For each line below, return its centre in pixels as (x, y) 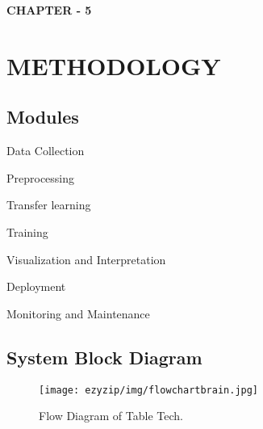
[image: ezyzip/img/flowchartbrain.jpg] (149, 390)
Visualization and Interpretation (86, 259)
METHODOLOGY (114, 65)
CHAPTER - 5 (49, 10)
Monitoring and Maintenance (78, 313)
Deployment (36, 286)
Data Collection (46, 151)
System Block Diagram (104, 357)
